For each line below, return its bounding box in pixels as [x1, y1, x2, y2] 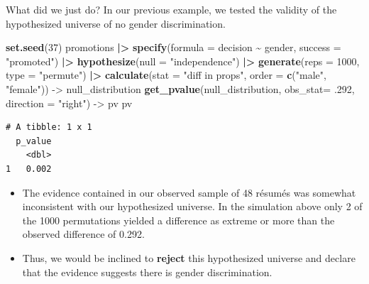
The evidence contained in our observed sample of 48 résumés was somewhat [22, 185, 356, 200]
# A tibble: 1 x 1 [6, 122, 92, 133]
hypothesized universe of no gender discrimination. [6, 16, 226, 31]
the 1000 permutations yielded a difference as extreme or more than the [22, 212, 335, 227]
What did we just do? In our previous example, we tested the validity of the [6, 2, 337, 16]
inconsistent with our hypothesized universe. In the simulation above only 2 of [22, 199, 363, 214]
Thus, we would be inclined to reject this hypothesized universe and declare [22, 250, 356, 265]
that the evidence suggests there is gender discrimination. [22, 264, 272, 279]
